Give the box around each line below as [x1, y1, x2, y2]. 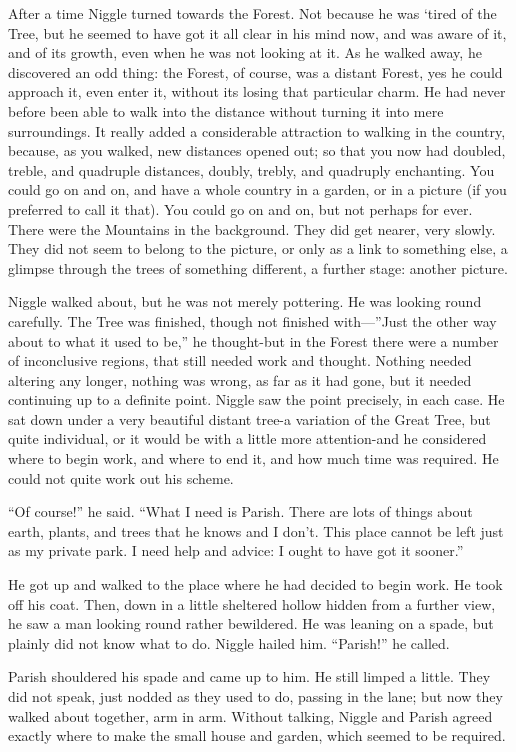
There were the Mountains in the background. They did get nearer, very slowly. [8, 218, 496, 239]
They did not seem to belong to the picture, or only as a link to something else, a [8, 238, 508, 259]
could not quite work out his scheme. [8, 467, 234, 488]
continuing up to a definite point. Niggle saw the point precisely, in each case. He [8, 389, 505, 410]
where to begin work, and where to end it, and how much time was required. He [8, 448, 499, 469]
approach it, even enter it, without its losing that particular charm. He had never [8, 81, 506, 102]
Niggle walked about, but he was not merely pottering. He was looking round [8, 291, 482, 312]
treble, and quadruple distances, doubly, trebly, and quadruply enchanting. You [8, 159, 495, 180]
